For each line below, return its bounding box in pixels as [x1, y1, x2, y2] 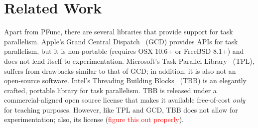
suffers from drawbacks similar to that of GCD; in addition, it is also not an [4, 65, 236, 76]
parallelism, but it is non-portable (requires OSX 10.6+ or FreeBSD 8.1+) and [4, 46, 244, 56]
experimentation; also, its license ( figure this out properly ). [4, 114, 184, 125]
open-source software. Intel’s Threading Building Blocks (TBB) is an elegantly [4, 75, 247, 86]
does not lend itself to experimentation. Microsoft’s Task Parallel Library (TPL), [4, 55, 255, 66]
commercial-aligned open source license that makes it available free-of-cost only [4, 95, 246, 105]
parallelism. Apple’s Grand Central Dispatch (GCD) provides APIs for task [4, 36, 238, 46]
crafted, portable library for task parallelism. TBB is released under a [4, 85, 217, 95]
